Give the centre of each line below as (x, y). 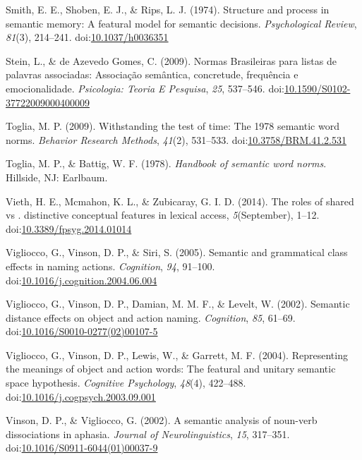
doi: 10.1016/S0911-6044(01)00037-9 (82, 448)
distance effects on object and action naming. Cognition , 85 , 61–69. (151, 317)
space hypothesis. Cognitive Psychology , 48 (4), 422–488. (126, 383)
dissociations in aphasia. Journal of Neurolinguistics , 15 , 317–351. (148, 434)
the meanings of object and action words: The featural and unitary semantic (171, 369)
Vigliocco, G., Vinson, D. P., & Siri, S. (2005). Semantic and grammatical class (177, 252)
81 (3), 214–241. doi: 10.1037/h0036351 (87, 37)
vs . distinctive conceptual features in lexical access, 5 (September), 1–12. (163, 215)
